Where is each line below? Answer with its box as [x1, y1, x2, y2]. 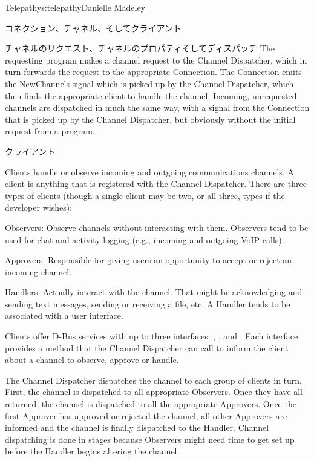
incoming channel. [5, 265, 72, 278]
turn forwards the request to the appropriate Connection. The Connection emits [5, 65, 302, 78]
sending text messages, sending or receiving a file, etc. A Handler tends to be [5, 297, 290, 310]
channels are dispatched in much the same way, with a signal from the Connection [5, 101, 310, 114]
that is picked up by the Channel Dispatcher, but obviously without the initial [5, 113, 296, 125]
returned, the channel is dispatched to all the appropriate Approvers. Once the [5, 397, 296, 410]
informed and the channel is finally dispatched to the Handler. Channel [5, 421, 269, 434]
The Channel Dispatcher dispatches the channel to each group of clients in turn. [5, 373, 303, 386]
